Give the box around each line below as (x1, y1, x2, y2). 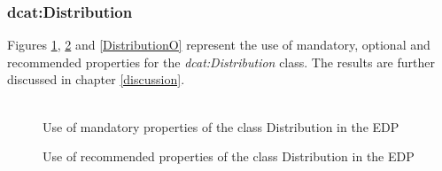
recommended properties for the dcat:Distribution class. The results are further (7, 52, 435, 71)
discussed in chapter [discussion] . (7, 70, 185, 89)
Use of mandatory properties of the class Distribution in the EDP (43, 117, 399, 136)
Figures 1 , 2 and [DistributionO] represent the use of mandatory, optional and (7, 35, 430, 54)
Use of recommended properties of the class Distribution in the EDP (43, 147, 415, 166)
